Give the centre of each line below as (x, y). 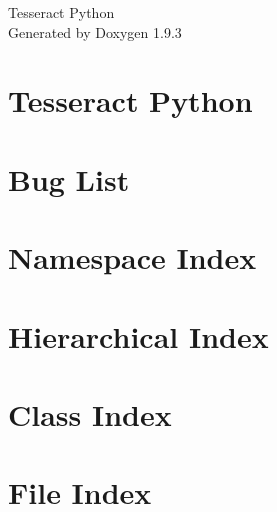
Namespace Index (132, 257)
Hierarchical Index (138, 335)
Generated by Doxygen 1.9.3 (95, 31)
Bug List (69, 178)
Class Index (90, 413)
